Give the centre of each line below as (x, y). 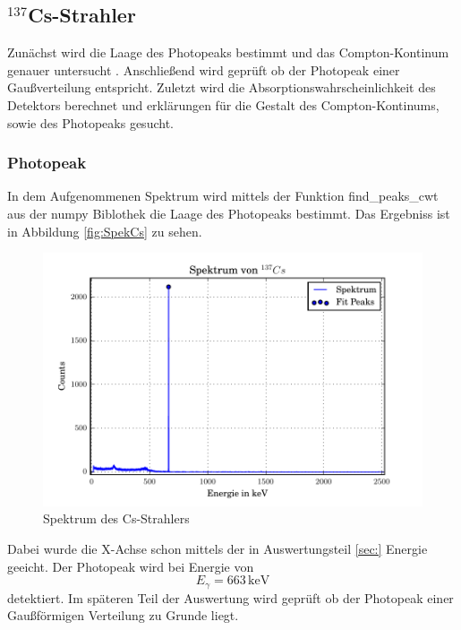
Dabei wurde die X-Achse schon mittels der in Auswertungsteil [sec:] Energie (218, 549)
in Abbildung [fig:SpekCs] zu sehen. (105, 231)
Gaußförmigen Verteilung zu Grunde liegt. (123, 615)
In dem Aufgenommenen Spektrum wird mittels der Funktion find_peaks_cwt (223, 196)
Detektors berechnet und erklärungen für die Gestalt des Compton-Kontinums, (223, 104)
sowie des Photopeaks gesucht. (90, 122)
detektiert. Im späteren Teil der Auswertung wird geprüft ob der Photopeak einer (230, 597)
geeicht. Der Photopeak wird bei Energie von (131, 566)
